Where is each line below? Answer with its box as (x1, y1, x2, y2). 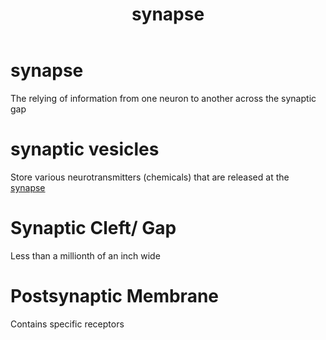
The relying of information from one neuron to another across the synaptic (10, 92, 317, 104)
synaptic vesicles (10, 138, 160, 161)
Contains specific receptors (10, 318, 125, 330)
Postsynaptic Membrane (10, 285, 219, 307)
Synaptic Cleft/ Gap (10, 217, 177, 240)
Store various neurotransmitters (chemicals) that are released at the (10, 171, 290, 183)
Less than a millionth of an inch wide (10, 249, 161, 262)
